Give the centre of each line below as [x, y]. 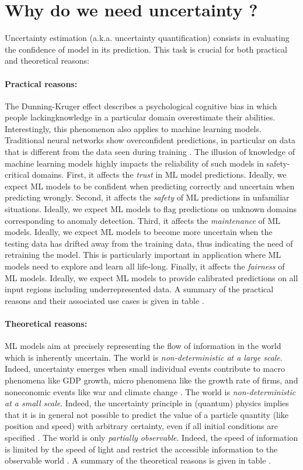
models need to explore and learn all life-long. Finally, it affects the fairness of [145, 266]
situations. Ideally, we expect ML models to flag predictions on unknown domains [151, 209]
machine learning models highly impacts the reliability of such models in [134, 163]
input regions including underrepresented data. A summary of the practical [139, 289]
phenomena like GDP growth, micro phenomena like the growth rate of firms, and [151, 380]
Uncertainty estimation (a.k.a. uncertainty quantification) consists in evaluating [147, 38]
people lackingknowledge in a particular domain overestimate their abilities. [140, 117]
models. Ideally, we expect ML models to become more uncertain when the [139, 232]
